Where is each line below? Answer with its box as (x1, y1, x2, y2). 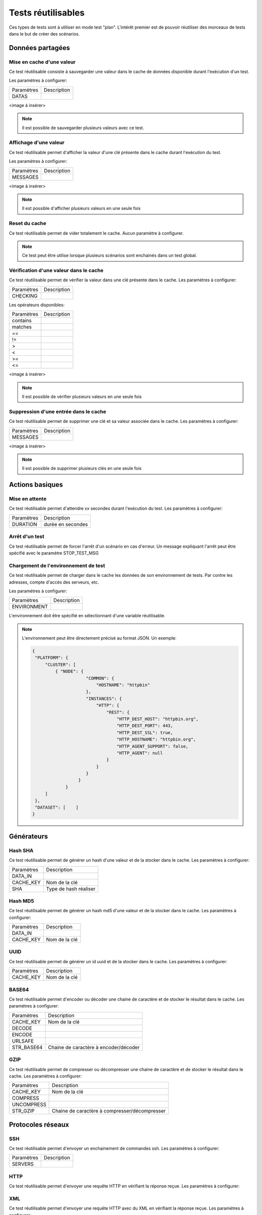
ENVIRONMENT (12, 603, 48, 610)
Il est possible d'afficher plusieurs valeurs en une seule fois (22, 206, 141, 211)
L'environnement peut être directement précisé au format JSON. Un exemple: (22, 635, 177, 641)
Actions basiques (9, 481, 63, 489)
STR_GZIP (12, 1108, 35, 1114)
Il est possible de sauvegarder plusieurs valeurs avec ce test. (22, 124, 144, 131)
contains (12, 317, 32, 324)
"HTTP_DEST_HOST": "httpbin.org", (116, 716, 199, 722)
